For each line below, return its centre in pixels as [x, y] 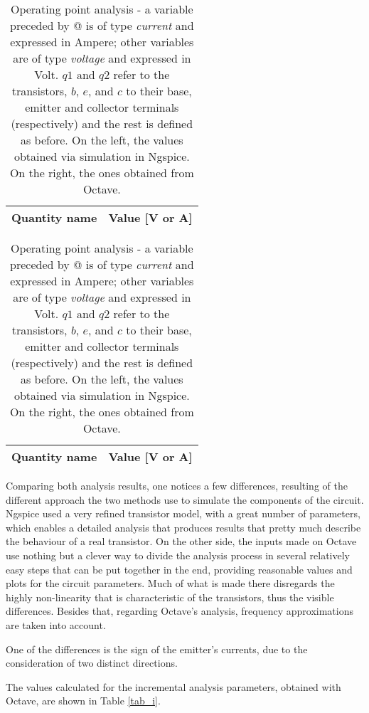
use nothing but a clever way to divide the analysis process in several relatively [178, 555]
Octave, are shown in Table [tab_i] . [83, 701]
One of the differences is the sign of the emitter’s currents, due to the [157, 649]
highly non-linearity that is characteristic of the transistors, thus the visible [170, 597]
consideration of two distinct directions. [92, 663]
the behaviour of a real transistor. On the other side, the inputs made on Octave [181, 541]
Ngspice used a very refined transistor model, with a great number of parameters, [183, 513]
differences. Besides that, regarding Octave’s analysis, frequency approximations [180, 611]
